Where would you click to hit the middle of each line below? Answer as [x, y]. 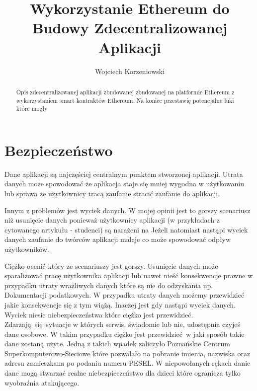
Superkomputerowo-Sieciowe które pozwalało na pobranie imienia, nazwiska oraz [128, 353]
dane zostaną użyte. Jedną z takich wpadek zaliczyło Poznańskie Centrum [118, 344]
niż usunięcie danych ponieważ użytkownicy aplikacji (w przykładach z [112, 220]
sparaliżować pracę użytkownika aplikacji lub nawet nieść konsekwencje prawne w [129, 275]
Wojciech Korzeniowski [130, 71]
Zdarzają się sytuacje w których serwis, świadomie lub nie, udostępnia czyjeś [122, 324]
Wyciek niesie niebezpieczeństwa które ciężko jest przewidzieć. [99, 314]
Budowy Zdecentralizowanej [130, 28]
